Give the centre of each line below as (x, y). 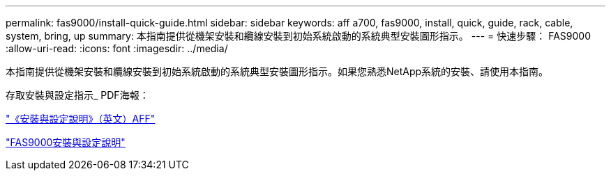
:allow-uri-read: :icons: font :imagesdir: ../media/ (117, 48)
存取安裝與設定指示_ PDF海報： (77, 95)
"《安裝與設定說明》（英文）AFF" (81, 119)
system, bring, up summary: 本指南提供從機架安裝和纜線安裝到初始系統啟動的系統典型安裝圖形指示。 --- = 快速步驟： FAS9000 (298, 36)
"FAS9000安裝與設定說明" (66, 142)
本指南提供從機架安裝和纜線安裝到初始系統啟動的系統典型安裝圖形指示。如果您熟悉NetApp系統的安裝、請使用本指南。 (277, 71)
